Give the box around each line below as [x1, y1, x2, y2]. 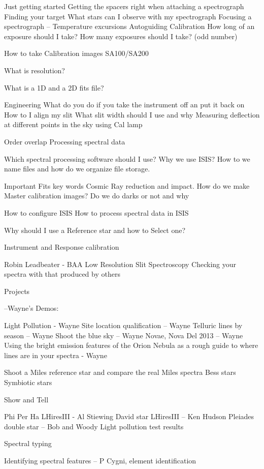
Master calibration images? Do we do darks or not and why [4, 190, 189, 201]
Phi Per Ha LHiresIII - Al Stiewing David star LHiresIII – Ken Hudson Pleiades [4, 411, 254, 422]
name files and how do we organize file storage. [4, 163, 150, 174]
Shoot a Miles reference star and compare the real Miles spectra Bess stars [4, 367, 236, 377]
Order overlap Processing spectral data [4, 136, 125, 146]
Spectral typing [4, 438, 52, 449]
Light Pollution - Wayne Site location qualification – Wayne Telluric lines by [4, 320, 243, 331]
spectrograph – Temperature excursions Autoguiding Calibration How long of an [4, 21, 255, 32]
